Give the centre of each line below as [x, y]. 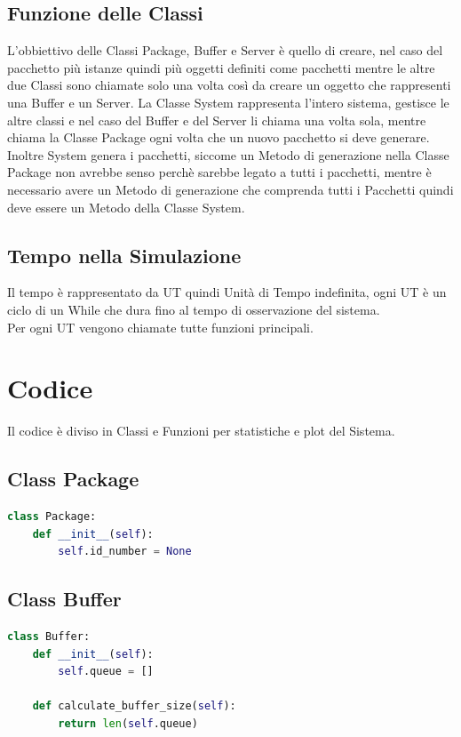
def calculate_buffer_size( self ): [134, 706]
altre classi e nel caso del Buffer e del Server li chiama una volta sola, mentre [217, 120]
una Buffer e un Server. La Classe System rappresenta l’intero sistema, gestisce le [228, 102]
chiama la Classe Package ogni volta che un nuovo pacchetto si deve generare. [219, 137]
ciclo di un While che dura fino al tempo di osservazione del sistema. [194, 309]
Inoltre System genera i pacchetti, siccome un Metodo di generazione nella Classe [228, 154]
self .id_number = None [125, 552]
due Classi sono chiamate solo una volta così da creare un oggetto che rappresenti [229, 85]
